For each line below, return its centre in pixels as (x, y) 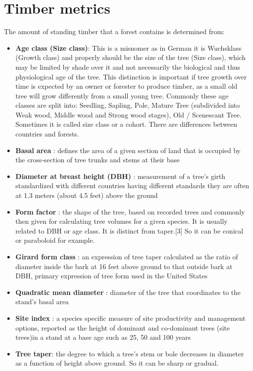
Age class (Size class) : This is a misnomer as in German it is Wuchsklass (128, 48)
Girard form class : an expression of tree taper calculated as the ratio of (127, 256)
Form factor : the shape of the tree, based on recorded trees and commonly (130, 211)
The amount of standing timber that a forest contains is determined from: (114, 31)
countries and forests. (47, 134)
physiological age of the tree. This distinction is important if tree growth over (131, 76)
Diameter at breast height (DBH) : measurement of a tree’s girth (120, 176)
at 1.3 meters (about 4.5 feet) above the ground (87, 195)
